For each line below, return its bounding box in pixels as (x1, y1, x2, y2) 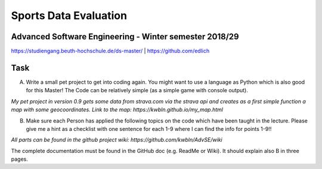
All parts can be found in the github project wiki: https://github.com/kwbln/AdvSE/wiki (11, 136, 223, 143)
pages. (11, 155, 28, 163)
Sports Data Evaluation (11, 9, 128, 22)
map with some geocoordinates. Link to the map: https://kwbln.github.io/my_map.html (11, 106, 224, 113)
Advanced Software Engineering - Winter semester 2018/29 (11, 32, 239, 42)
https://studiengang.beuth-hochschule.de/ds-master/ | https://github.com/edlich (11, 48, 210, 55)
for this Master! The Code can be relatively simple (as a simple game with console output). (26, 87, 249, 94)
